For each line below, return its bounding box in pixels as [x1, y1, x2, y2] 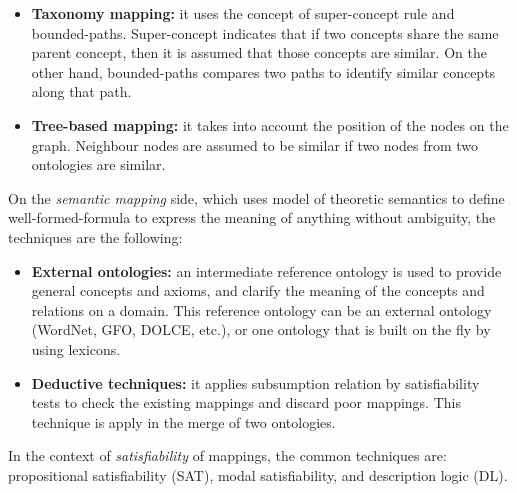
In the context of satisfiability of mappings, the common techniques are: [8, 445, 447, 466]
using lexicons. [31, 338, 121, 359]
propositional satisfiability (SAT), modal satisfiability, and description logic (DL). [8, 464, 508, 485]
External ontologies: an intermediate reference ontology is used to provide [31, 260, 502, 281]
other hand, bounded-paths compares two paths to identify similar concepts [31, 61, 496, 82]
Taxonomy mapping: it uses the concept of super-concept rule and [31, 3, 455, 23]
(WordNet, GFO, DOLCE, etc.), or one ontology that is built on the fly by [31, 319, 491, 340]
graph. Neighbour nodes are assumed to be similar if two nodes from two [31, 134, 479, 155]
